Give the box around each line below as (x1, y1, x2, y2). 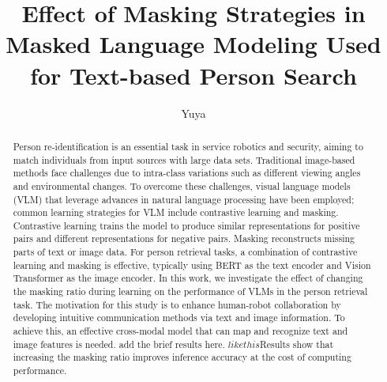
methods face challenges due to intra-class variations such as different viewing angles (13, 166, 361, 180)
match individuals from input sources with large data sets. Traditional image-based (13, 153, 355, 166)
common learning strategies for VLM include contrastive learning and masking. (13, 206, 339, 219)
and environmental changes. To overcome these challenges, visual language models (13, 179, 351, 192)
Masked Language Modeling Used (6, 28, 381, 60)
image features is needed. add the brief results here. (13, 337, 225, 350)
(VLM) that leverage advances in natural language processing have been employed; (13, 192, 355, 206)
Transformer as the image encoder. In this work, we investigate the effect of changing (13, 271, 363, 285)
